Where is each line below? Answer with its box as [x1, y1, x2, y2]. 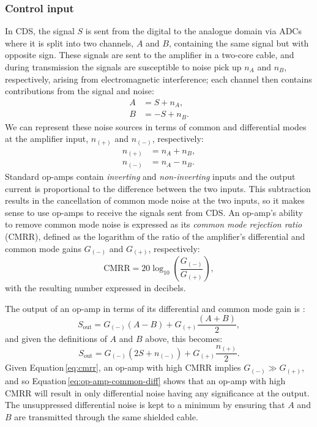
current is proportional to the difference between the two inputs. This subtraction [5, 182, 311, 195]
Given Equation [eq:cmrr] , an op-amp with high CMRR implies [5, 361, 241, 374]
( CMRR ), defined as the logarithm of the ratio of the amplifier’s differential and [5, 229, 305, 242]
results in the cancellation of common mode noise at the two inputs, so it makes [5, 194, 305, 207]
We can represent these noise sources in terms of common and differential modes [5, 120, 307, 133]
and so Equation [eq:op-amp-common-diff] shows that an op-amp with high [5, 374, 286, 387]
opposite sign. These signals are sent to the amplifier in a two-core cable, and [5, 48, 294, 61]
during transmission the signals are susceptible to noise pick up [5, 61, 242, 73]
